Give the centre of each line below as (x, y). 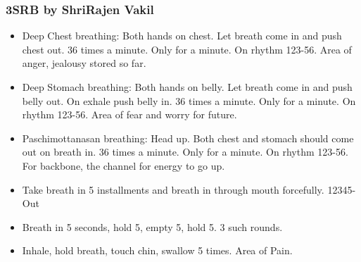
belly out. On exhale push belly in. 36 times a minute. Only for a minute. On (189, 100)
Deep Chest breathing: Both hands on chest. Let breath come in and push (182, 36)
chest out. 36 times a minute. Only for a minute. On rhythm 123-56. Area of (187, 49)
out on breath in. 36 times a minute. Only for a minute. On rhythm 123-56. (185, 152)
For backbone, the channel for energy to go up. (123, 165)
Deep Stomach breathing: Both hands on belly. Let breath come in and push (187, 87)
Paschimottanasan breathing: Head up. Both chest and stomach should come (188, 138)
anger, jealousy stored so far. (84, 63)
